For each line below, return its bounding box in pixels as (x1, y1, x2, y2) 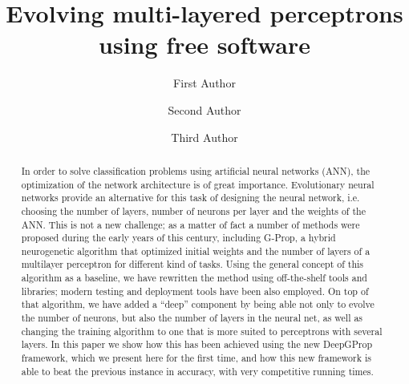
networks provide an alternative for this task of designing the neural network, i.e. (21, 191, 360, 204)
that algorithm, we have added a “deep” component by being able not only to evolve (21, 297, 375, 311)
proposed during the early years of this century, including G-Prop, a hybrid (21, 231, 336, 245)
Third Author (171, 128, 238, 145)
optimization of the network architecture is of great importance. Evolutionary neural (21, 177, 375, 191)
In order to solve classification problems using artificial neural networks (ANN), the (21, 164, 371, 177)
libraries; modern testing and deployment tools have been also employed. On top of (21, 284, 369, 297)
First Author (173, 75, 236, 91)
